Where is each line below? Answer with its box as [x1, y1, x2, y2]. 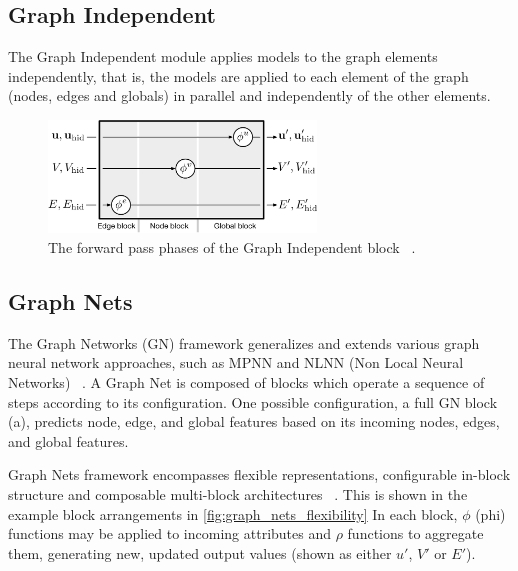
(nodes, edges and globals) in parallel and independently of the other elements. [8, 85, 491, 106]
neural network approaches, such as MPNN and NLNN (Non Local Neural [8, 352, 464, 373]
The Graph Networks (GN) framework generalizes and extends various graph [8, 332, 480, 353]
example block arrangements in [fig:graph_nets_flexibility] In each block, [8, 503, 458, 524]
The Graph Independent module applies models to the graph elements [8, 46, 438, 67]
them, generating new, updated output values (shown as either [8, 542, 392, 563]
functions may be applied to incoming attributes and [8, 523, 332, 544]
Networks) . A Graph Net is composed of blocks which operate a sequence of [8, 371, 485, 392]
